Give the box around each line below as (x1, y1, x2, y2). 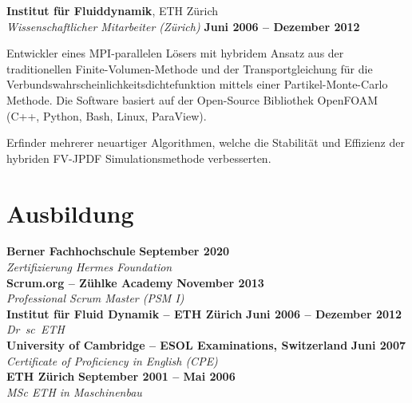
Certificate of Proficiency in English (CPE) (6, 352, 218, 369)
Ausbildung (6, 196, 134, 229)
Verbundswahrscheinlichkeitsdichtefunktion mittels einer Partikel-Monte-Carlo (6, 76, 388, 93)
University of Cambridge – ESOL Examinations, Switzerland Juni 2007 (6, 337, 406, 354)
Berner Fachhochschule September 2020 (6, 243, 230, 259)
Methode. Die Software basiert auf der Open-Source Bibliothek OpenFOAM (6, 91, 378, 108)
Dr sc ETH (6, 321, 65, 338)
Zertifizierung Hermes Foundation (6, 259, 172, 275)
